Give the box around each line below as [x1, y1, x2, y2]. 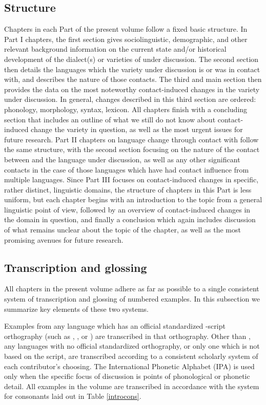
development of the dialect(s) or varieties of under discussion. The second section [4, 53, 259, 64]
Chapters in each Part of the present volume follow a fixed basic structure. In [4, 24, 248, 34]
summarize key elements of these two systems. [4, 303, 149, 314]
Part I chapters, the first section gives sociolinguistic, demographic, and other [4, 33, 248, 44]
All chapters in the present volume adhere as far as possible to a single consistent [4, 283, 259, 294]
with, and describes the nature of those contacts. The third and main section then [4, 74, 262, 84]
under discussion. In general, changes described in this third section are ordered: [4, 94, 256, 104]
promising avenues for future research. [4, 234, 124, 245]
